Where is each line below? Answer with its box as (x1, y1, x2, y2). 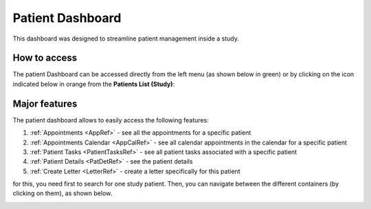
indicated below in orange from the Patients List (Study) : (12, 80, 175, 88)
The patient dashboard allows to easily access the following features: (12, 115, 209, 124)
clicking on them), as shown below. (12, 189, 113, 197)
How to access (12, 52, 78, 64)
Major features (12, 98, 78, 109)
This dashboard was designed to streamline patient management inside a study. (12, 34, 240, 43)
